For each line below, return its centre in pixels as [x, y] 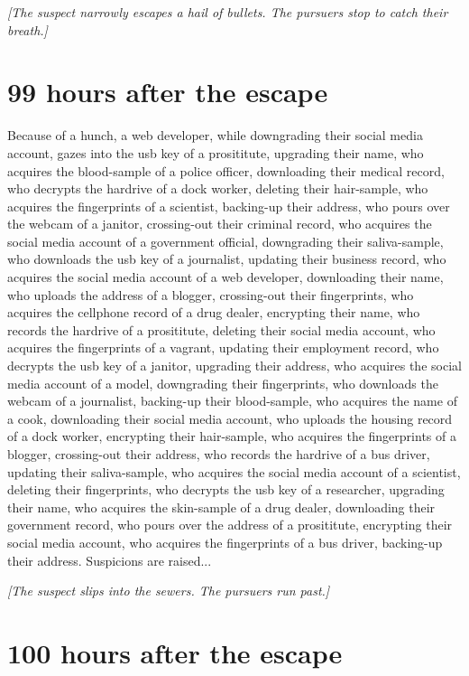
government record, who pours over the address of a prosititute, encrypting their [230, 525]
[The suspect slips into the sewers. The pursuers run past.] [169, 591]
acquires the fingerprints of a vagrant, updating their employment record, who [223, 347]
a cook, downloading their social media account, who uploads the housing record [230, 418]
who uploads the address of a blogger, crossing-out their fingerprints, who [211, 294]
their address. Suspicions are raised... [110, 560]
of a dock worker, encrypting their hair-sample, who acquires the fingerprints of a [232, 436]
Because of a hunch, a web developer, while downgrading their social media [215, 135]
